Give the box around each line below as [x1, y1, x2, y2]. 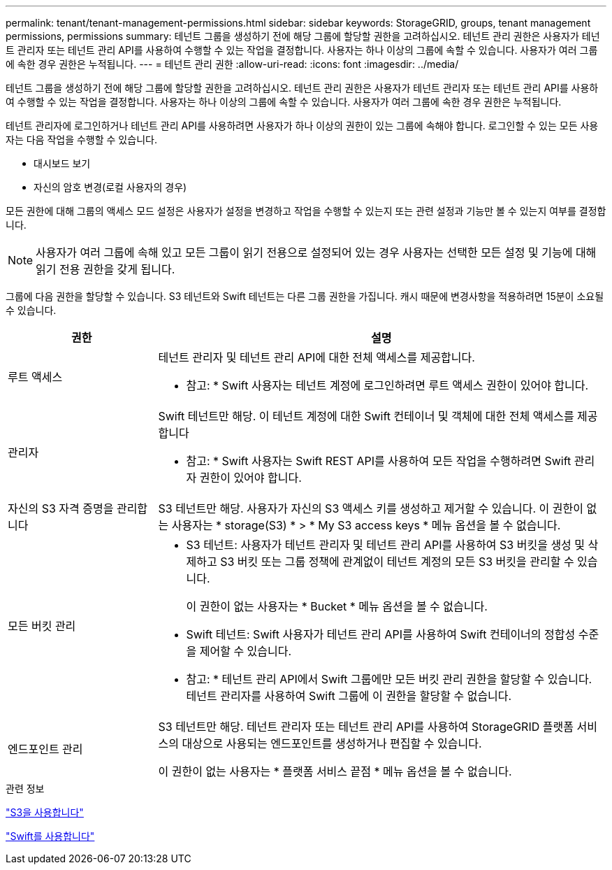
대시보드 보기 [34, 157, 91, 169]
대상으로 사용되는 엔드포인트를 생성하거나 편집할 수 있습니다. [182, 736, 482, 750]
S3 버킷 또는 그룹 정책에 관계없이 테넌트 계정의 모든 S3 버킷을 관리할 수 [220, 555, 574, 569]
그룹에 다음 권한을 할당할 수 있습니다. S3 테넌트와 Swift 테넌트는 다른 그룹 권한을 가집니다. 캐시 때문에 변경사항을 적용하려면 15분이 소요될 [6, 290, 604, 302]
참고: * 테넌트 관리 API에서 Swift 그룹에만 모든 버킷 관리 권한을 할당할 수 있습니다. [186, 672, 592, 686]
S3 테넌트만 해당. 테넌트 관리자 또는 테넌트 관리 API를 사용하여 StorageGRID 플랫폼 [158, 720, 574, 734]
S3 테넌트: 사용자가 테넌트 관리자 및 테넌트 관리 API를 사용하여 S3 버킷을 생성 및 [186, 538, 585, 552]
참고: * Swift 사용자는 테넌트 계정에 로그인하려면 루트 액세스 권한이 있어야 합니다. [186, 378, 589, 392]
